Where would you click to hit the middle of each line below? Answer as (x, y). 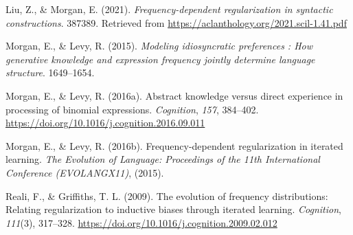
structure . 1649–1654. (50, 72)
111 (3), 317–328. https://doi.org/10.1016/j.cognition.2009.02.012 (141, 222)
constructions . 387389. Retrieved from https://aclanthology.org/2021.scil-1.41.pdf (176, 22)
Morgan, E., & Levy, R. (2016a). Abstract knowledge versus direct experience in (174, 95)
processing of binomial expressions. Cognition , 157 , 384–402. (132, 109)
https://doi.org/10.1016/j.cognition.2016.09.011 (105, 123)
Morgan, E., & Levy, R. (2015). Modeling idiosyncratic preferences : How (159, 46)
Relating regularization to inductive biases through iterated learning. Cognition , (173, 209)
